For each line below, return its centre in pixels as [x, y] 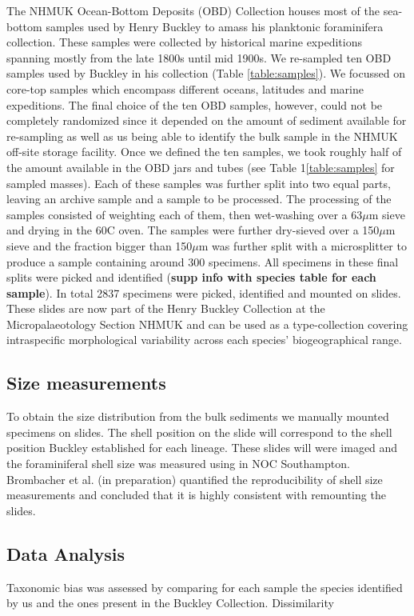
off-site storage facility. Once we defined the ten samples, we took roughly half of [204, 152]
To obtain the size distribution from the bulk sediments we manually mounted [198, 416]
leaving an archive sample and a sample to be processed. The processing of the [199, 199]
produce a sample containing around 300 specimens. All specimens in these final [203, 261]
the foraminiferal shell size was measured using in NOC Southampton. [178, 464]
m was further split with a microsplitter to [303, 245]
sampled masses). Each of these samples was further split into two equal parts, [199, 183]
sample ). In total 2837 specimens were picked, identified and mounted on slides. [204, 292]
